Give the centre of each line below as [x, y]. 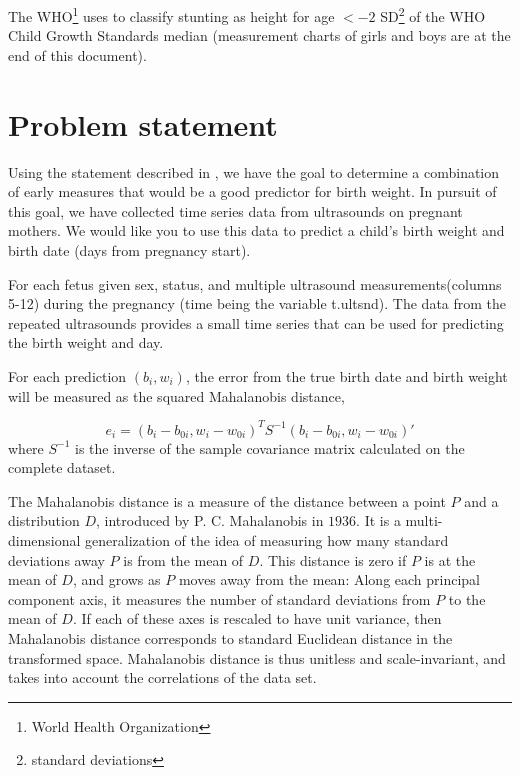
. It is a [378, 520]
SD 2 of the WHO [433, 14]
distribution [44, 520]
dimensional [44, 539]
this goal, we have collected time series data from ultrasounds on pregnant [235, 210]
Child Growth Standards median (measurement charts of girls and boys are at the [259, 35]
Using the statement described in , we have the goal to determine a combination [254, 171]
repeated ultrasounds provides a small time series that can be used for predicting [256, 322]
